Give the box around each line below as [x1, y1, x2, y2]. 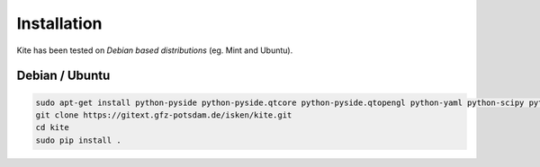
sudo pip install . [35, 135, 121, 145]
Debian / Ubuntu [16, 68, 111, 83]
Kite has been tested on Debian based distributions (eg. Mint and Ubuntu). [16, 45, 293, 56]
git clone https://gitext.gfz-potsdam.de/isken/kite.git [35, 110, 292, 120]
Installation [16, 13, 103, 33]
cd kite [35, 122, 69, 133]
